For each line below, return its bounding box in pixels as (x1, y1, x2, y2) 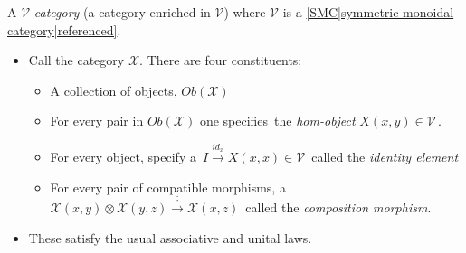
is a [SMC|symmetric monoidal (282, 3, 454, 21)
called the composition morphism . (245, 198, 432, 217)
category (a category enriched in (33, 3, 211, 21)
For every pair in (50, 111, 144, 130)
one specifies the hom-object (199, 111, 356, 130)
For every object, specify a (50, 147, 196, 166)
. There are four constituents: (139, 51, 302, 70)
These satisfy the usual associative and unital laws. (28, 228, 312, 247)
